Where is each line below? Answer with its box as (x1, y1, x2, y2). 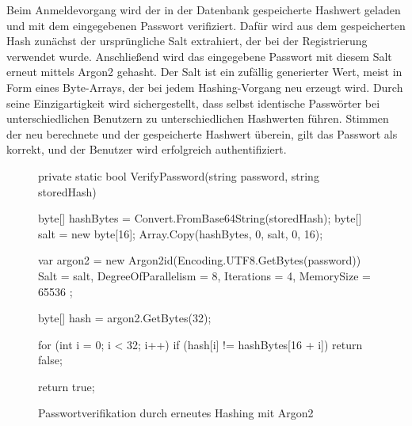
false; (38, 352, 63, 368)
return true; (38, 378, 95, 394)
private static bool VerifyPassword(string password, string (38, 167, 319, 184)
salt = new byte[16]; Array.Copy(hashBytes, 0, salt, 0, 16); (38, 225, 323, 242)
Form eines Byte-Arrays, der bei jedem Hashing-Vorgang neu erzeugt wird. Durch (6, 78, 403, 95)
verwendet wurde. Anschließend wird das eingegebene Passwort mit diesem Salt (6, 48, 392, 64)
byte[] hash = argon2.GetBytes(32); (38, 310, 212, 326)
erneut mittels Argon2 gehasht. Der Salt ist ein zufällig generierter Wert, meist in (6, 63, 402, 80)
